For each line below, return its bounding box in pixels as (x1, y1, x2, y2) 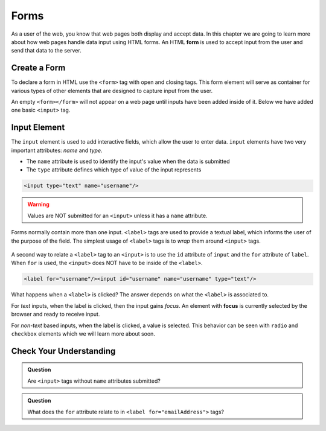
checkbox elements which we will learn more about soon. (11, 330, 155, 337)
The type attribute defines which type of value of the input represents (26, 166, 202, 173)
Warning (27, 201, 50, 208)
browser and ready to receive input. (11, 311, 100, 318)
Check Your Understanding (11, 346, 116, 356)
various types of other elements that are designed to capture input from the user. (11, 87, 213, 94)
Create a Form (11, 63, 66, 73)
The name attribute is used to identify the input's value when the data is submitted (26, 158, 230, 165)
